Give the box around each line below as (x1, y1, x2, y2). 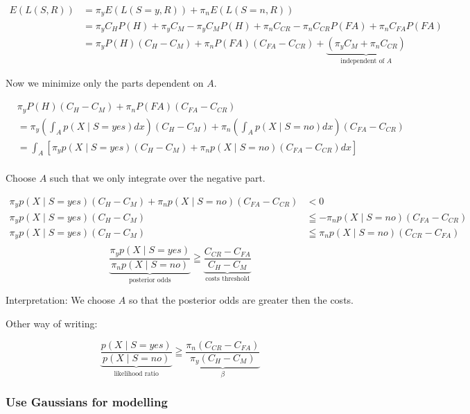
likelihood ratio (114, 370, 159, 377)
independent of (340, 57, 385, 64)
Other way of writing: (6, 316, 98, 330)
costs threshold (205, 275, 250, 283)
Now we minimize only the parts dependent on (6, 76, 204, 90)
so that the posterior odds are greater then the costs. (128, 293, 354, 307)
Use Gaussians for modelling (6, 393, 168, 411)
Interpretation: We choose (6, 293, 116, 307)
